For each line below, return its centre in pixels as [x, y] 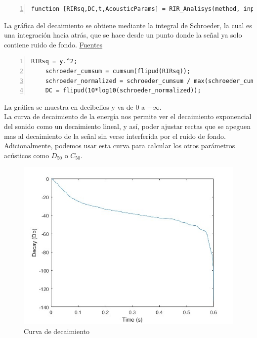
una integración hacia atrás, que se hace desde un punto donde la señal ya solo [123, 35]
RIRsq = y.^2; [54, 62]
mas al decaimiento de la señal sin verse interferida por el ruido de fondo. [115, 136]
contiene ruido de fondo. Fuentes [53, 44]
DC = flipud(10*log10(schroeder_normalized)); [123, 91]
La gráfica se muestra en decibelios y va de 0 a [75, 106]
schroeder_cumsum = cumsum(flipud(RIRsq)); [118, 71]
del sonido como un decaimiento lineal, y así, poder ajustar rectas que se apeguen [128, 126]
